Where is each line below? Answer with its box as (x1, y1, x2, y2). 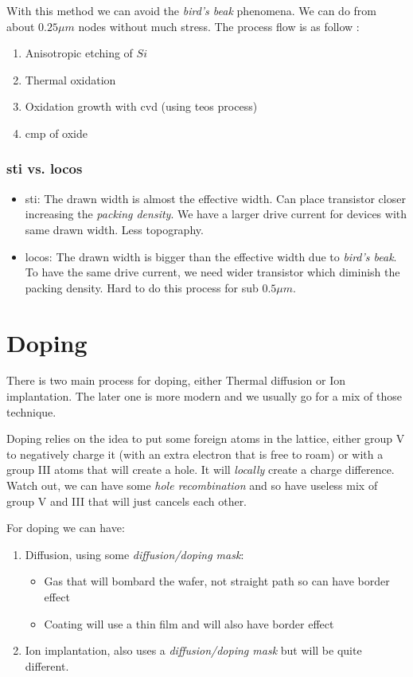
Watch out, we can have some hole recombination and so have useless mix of (6, 477, 378, 494)
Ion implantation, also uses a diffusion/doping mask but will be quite (25, 642, 362, 659)
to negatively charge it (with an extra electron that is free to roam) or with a (6, 445, 384, 462)
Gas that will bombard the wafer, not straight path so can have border (44, 573, 390, 589)
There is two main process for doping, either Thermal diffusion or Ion (6, 372, 345, 389)
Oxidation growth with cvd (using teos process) (25, 98, 258, 115)
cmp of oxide (25, 124, 88, 141)
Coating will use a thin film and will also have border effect (44, 615, 334, 632)
